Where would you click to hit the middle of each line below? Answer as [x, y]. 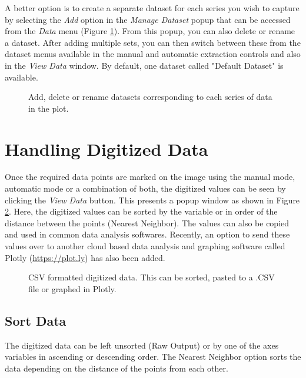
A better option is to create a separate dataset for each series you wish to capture [152, 8]
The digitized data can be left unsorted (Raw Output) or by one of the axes [142, 345]
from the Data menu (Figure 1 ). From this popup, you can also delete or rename [150, 31]
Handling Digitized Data [107, 148]
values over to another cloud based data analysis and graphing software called [145, 246]
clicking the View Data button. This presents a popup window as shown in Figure [152, 200]
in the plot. [49, 108]
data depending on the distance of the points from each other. [117, 368]
